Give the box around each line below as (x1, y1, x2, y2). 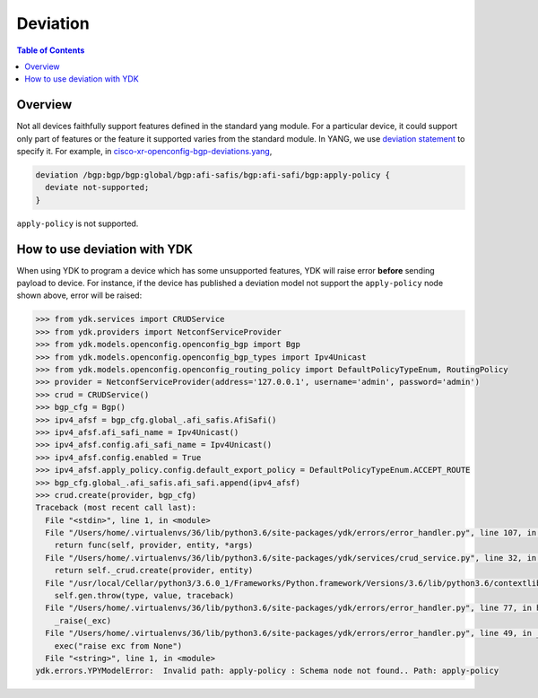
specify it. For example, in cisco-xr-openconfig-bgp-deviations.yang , (16, 146, 273, 157)
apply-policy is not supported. (16, 218, 139, 229)
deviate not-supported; (45, 182, 150, 193)
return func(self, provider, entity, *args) (54, 540, 254, 551)
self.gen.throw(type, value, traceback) (54, 590, 235, 601)
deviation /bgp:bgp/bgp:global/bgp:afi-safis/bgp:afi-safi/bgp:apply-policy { (35, 170, 390, 179)
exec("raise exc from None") (54, 641, 183, 650)
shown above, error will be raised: (16, 290, 143, 301)
